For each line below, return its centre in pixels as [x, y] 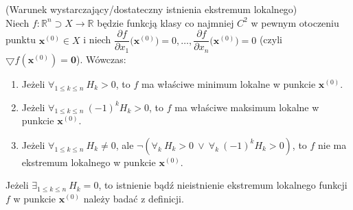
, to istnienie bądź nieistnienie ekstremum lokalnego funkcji [223, 185]
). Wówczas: [101, 59]
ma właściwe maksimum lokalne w [247, 107]
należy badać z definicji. [134, 199]
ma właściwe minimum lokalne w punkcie [228, 83]
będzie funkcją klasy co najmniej [166, 22]
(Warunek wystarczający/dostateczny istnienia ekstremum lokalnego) [151, 9]
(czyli [271, 39]
